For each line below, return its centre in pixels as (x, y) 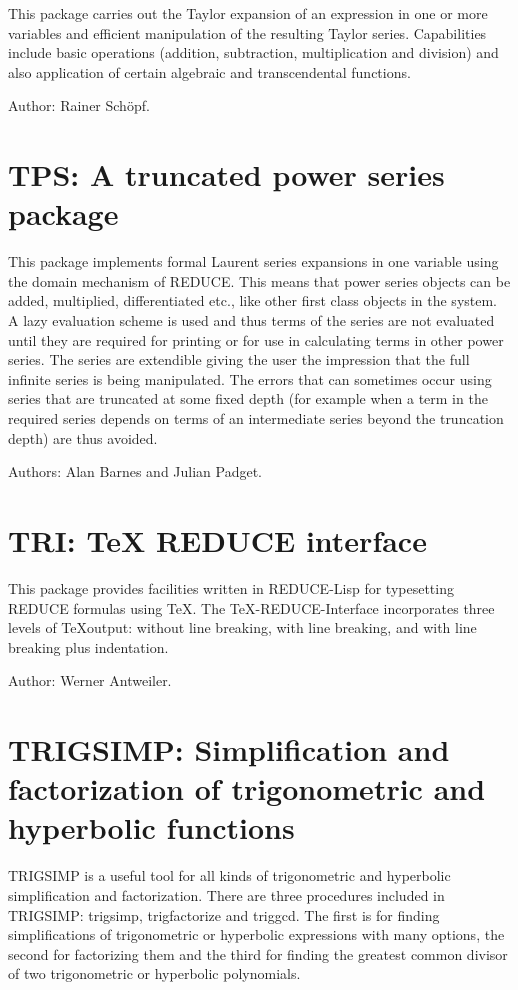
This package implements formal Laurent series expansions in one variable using (253, 261)
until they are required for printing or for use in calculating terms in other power (256, 339)
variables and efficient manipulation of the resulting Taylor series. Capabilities (247, 32)
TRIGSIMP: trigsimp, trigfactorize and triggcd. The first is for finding (224, 914)
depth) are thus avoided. (83, 437)
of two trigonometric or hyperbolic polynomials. (154, 973)
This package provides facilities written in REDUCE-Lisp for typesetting (231, 587)
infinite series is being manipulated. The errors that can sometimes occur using (250, 378)
